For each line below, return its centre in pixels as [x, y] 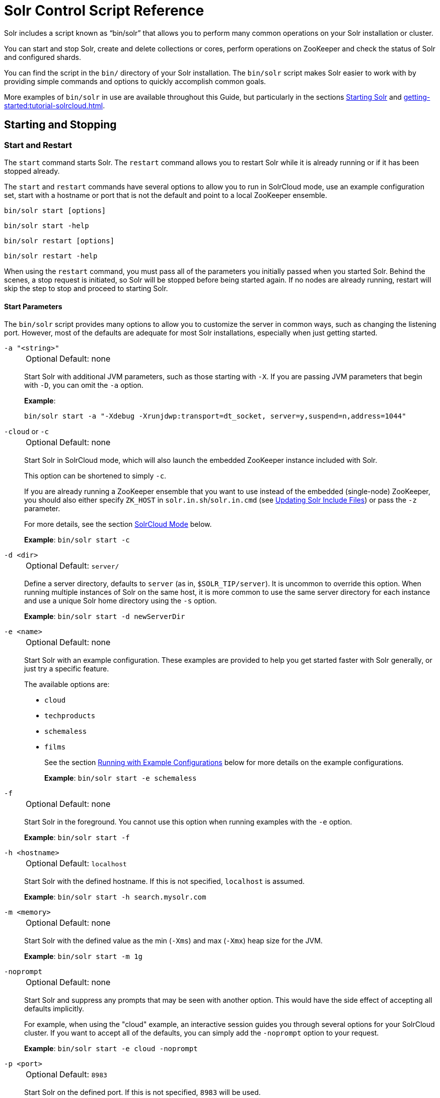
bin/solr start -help [47, 225]
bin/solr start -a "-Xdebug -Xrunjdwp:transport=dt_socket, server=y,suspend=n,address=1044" [215, 416]
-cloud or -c [26, 432]
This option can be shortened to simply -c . [95, 476]
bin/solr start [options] [55, 210]
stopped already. [32, 171]
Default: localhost [93, 864]
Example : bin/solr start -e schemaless [121, 778]
